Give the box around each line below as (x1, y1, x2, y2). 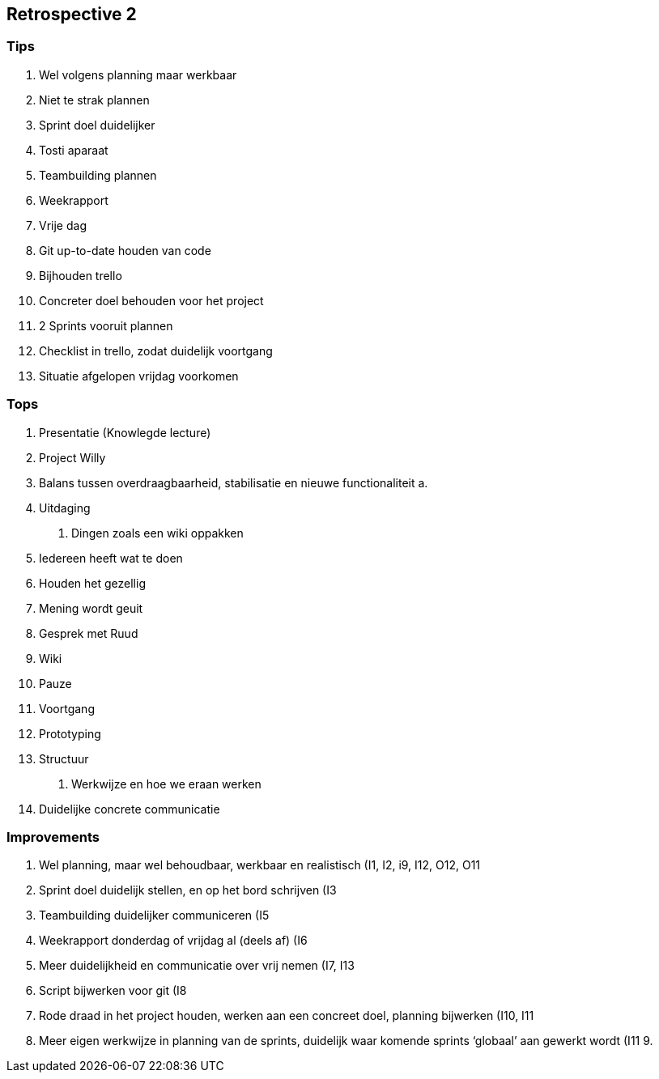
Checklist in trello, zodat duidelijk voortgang (39, 343, 273, 358)
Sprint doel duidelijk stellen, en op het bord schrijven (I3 (39, 883, 337, 898)
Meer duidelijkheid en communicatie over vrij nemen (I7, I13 (39, 958, 355, 973)
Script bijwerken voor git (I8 (39, 983, 187, 998)
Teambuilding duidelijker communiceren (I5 (39, 908, 270, 923)
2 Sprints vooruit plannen (39, 318, 173, 333)
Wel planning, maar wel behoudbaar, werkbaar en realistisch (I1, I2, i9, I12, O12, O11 (39, 858, 481, 873)
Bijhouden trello (39, 268, 122, 282)
